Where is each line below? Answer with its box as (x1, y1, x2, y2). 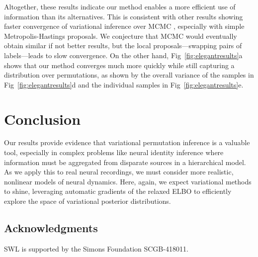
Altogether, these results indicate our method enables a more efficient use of (4, 1, 236, 11)
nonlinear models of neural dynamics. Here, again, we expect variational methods (4, 176, 252, 186)
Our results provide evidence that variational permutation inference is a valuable (4, 137, 250, 148)
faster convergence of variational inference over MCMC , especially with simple (4, 21, 245, 31)
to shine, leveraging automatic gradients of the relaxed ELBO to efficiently (4, 186, 232, 196)
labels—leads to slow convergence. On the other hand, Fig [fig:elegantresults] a (4, 50, 243, 60)
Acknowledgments (4, 220, 98, 236)
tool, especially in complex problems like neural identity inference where (4, 147, 224, 158)
